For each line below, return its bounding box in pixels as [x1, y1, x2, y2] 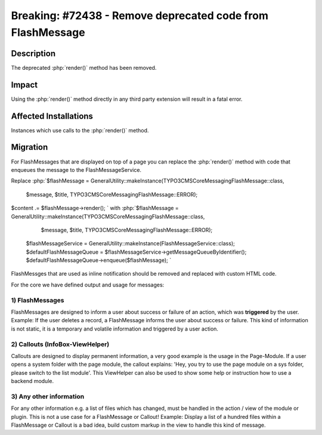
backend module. [11, 378, 54, 385]
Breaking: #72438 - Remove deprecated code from [11, 9, 268, 22]
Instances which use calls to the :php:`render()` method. [11, 127, 149, 134]
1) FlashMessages [11, 296, 65, 304]
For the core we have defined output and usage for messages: [11, 281, 165, 288]
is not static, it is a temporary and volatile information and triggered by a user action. [11, 325, 219, 332]
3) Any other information [11, 392, 85, 400]
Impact [11, 79, 38, 90]
